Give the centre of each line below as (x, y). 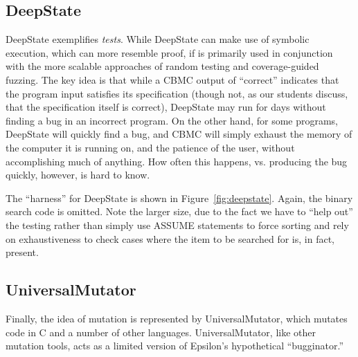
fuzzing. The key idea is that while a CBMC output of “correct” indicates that (172, 79)
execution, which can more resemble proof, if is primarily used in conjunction (169, 52)
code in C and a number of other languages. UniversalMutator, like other (161, 332)
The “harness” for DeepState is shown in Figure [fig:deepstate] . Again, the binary (179, 198)
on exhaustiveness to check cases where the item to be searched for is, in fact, (170, 238)
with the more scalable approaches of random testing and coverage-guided (162, 66)
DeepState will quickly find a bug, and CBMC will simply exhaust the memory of (179, 134)
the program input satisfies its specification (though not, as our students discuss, (177, 93)
